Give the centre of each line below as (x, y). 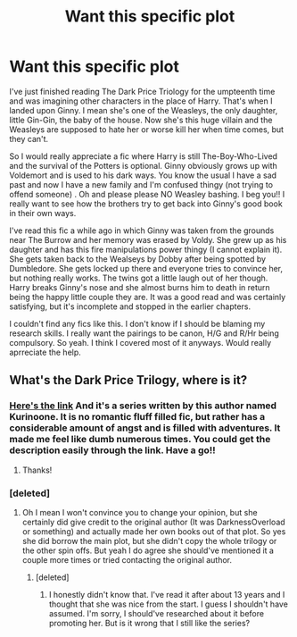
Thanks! (37, 470)
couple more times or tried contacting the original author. (127, 559)
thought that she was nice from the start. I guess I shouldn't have (168, 604)
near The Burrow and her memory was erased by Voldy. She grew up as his (148, 239)
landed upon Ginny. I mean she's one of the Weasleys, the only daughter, (144, 110)
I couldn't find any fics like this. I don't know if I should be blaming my (137, 323)
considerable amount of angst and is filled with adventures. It (145, 428)
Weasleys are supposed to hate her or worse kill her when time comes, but (146, 129)
